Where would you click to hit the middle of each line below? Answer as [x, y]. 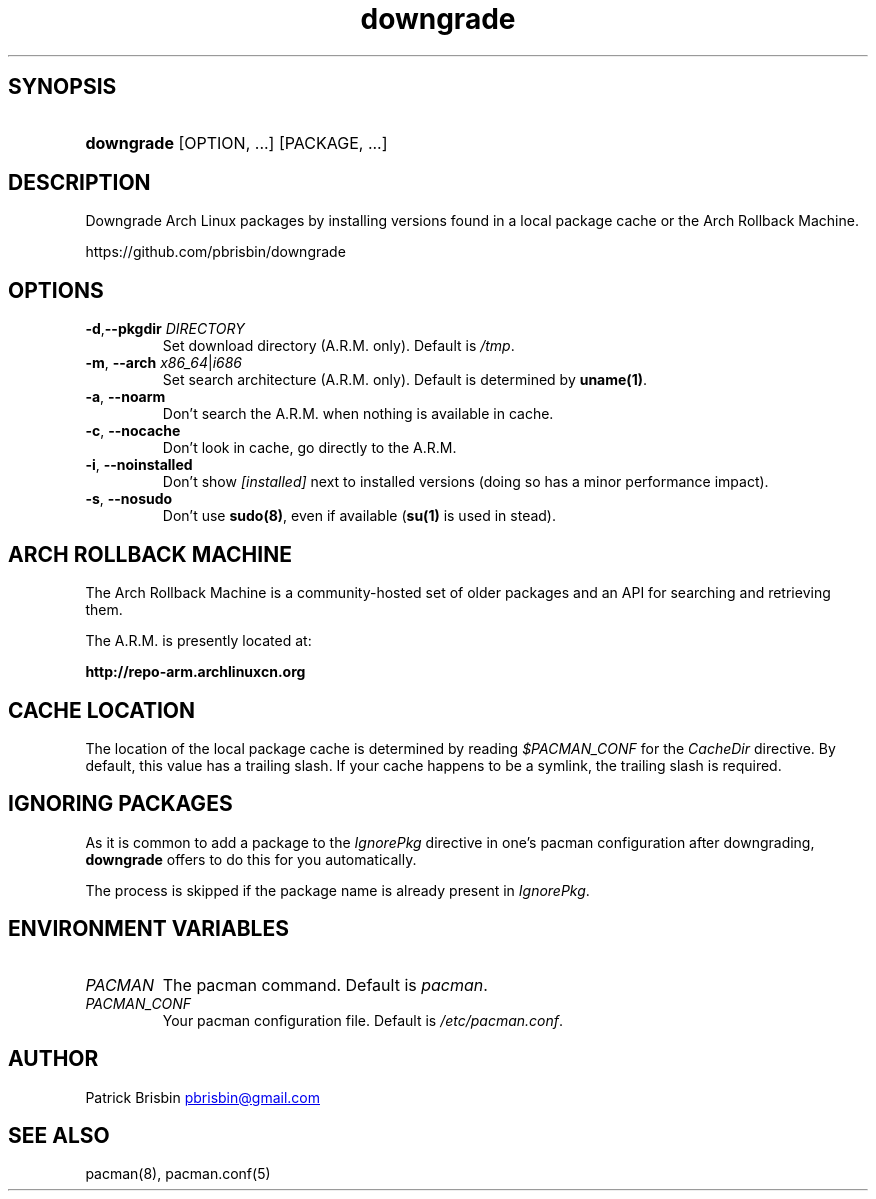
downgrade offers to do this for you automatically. [251, 859]
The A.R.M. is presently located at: [198, 641]
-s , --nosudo [129, 499]
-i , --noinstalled [139, 465]
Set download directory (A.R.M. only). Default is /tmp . [338, 346]
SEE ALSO [59, 1135]
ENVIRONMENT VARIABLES [148, 929]
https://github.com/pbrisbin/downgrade [215, 252]
